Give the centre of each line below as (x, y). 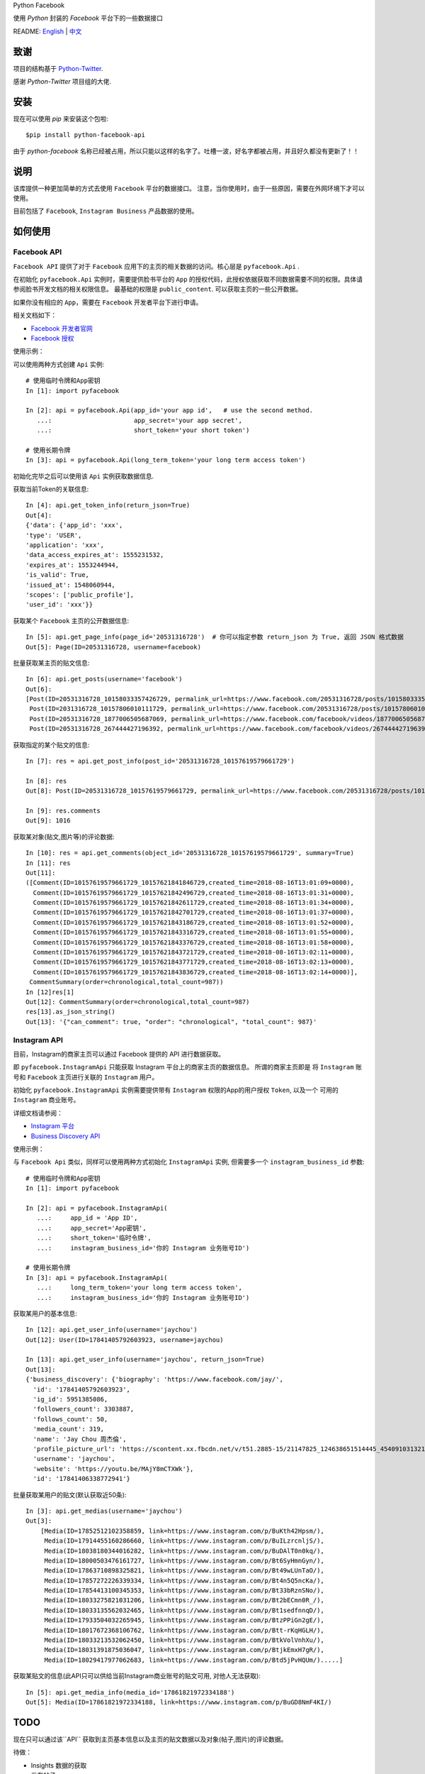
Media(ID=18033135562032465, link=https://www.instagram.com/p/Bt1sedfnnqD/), (185, 1610)
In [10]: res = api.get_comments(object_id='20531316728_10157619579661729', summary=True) (190, 853)
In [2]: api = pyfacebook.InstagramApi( (97, 1208)
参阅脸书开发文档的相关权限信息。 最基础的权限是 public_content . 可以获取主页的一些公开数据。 (158, 289)
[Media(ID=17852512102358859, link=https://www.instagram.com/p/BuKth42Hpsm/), (182, 1531)
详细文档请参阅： (38, 1113)
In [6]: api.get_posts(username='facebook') (104, 679)
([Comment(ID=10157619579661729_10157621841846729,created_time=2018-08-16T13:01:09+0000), (190, 883)
